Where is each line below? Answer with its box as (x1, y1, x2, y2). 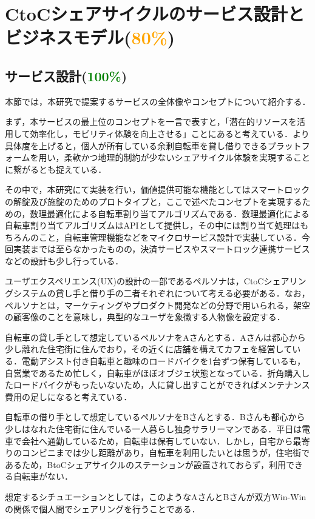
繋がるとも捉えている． (13, 162, 107, 175)
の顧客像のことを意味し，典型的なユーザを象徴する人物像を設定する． (5, 310, 285, 323)
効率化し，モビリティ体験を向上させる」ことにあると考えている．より (30, 127, 310, 139)
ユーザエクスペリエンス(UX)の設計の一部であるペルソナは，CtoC (5, 275, 264, 287)
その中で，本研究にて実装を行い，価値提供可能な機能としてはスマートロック (5, 183, 310, 196)
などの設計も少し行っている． (5, 254, 124, 267)
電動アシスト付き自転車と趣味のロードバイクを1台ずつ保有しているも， (21, 355, 306, 367)
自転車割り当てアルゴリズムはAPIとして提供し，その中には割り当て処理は (5, 219, 300, 232)
